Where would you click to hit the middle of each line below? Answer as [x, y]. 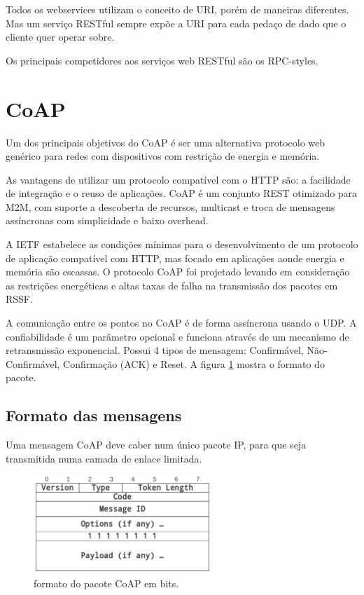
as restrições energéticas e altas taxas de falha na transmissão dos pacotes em [172, 285]
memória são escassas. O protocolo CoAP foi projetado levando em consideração [178, 272]
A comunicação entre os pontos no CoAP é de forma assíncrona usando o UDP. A [181, 323]
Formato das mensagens [94, 415]
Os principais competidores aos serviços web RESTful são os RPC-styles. [162, 60]
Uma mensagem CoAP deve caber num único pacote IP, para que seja [156, 445]
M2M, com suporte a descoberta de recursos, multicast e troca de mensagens [170, 206]
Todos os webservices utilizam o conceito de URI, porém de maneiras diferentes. [177, 9]
